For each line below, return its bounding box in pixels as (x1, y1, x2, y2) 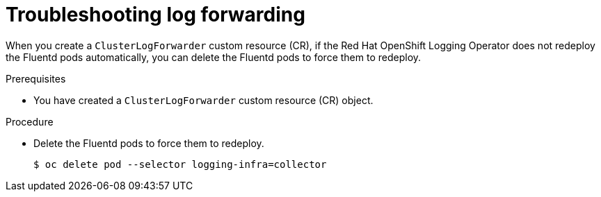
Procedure (6, 115, 54, 128)
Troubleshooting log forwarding (6, 3, 305, 26)
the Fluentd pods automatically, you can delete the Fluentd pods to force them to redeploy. (6, 51, 422, 63)
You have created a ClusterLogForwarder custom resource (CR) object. (33, 94, 374, 106)
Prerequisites (6, 72, 66, 85)
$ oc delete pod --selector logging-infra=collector (33, 158, 327, 170)
